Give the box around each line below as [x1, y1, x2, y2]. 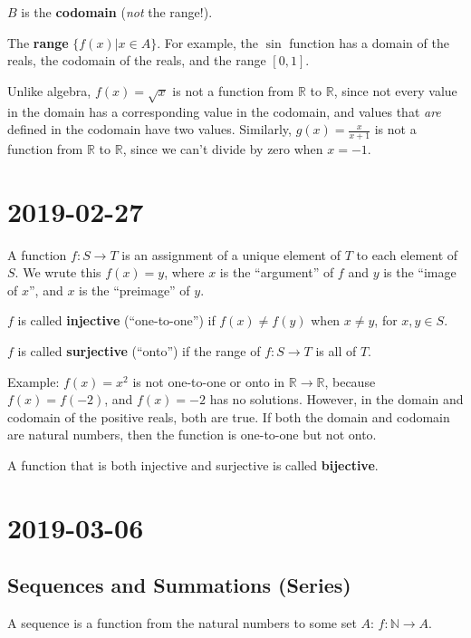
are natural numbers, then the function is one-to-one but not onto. [7, 425, 377, 444]
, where [164, 263, 205, 282]
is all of [315, 342, 357, 361]
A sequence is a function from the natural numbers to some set [7, 614, 357, 633]
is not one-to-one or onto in [132, 372, 285, 391]
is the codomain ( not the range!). [21, 3, 213, 21]
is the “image [383, 263, 457, 282]
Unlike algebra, [7, 81, 91, 100]
